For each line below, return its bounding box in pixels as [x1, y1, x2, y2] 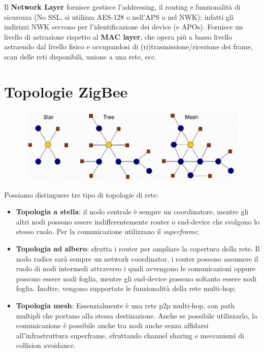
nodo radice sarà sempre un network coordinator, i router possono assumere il [16, 253, 258, 264]
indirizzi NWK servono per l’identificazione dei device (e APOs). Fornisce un [4, 21, 243, 32]
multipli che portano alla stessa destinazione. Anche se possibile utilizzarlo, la [16, 310, 257, 321]
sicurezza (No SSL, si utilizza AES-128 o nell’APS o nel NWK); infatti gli [4, 11, 234, 22]
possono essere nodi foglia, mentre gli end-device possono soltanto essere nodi [16, 273, 257, 283]
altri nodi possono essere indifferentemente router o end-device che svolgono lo [16, 216, 260, 227]
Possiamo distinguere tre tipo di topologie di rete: [4, 189, 159, 200]
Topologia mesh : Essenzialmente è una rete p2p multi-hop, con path [16, 300, 235, 311]
